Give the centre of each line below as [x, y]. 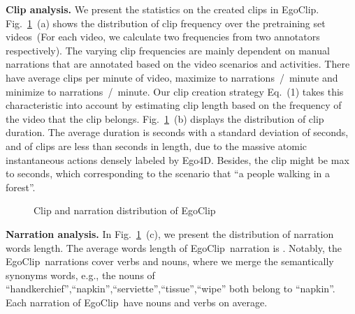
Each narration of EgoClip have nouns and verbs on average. [137, 302]
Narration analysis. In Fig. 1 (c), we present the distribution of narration [170, 233]
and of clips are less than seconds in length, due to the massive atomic [157, 145]
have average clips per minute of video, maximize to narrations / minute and [172, 77]
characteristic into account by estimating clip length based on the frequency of [174, 105]
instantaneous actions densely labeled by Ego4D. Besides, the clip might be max [177, 159]
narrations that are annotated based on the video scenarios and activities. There [178, 64]
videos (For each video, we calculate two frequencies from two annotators [163, 37]
